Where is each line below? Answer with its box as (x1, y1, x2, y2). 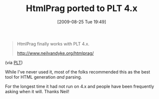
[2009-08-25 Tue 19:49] (57, 19, 106, 25)
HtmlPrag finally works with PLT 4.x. (17, 41, 90, 46)
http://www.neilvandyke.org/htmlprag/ (17, 50, 94, 56)
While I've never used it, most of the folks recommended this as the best (5, 69, 150, 75)
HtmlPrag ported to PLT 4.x (26, 3, 138, 14)
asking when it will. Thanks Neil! (5, 88, 70, 94)
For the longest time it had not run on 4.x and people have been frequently (5, 83, 154, 89)
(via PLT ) (5, 59, 23, 65)
